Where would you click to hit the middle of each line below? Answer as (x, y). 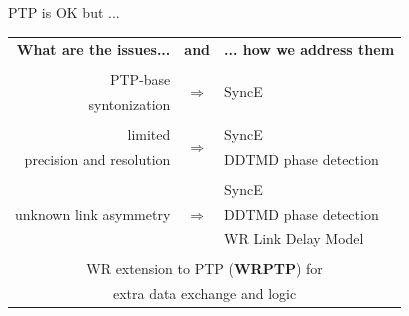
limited (149, 133)
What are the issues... (93, 48)
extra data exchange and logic (204, 293)
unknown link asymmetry (93, 213)
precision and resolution (97, 158)
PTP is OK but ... (64, 12)
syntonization (129, 103)
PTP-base (140, 78)
